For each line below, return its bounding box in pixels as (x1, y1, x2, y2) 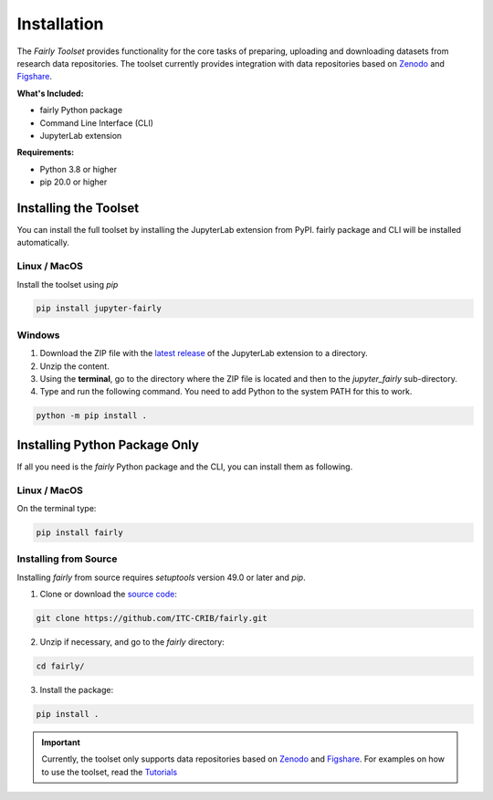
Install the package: (39, 685, 114, 696)
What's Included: (16, 88, 84, 99)
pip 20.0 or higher (39, 176, 108, 187)
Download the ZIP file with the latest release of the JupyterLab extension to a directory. (39, 348, 369, 359)
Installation (16, 14, 104, 34)
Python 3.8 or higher (39, 163, 118, 174)
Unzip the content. (39, 361, 110, 372)
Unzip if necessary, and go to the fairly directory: (39, 637, 226, 647)
